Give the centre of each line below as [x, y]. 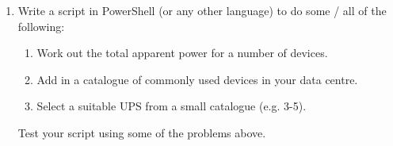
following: [41, 26]
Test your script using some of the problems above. [142, 132]
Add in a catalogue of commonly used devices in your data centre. [197, 79]
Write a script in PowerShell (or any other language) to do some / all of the [202, 10]
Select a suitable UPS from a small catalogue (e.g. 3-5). [172, 106]
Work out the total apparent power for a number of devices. [182, 53]
